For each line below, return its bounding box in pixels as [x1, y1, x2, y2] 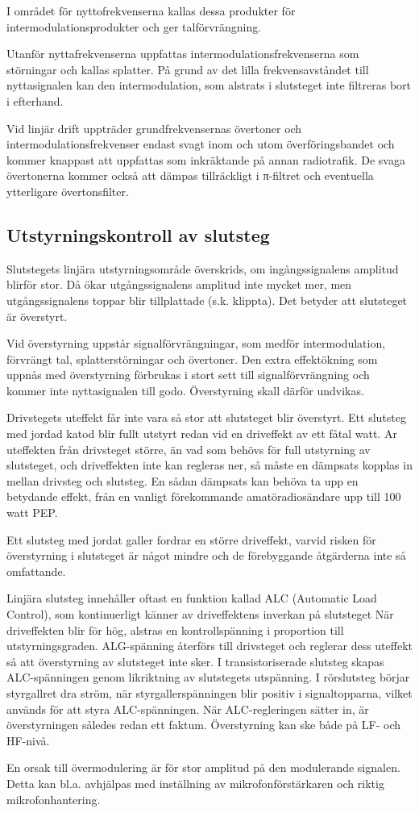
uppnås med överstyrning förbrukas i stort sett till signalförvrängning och [6, 366, 370, 383]
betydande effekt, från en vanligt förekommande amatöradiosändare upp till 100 [6, 488, 401, 505]
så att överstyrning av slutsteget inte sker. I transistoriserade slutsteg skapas [6, 652, 384, 669]
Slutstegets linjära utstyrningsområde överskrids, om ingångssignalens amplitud [6, 260, 399, 277]
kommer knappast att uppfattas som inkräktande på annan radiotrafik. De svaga [6, 151, 405, 168]
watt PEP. [6, 504, 58, 521]
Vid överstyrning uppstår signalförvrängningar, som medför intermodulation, [6, 335, 386, 352]
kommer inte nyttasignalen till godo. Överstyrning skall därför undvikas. [6, 381, 364, 398]
